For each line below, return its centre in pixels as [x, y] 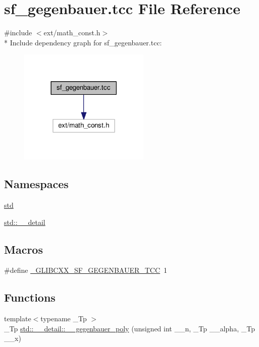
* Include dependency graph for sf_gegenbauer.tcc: [83, 42]
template [18, 319]
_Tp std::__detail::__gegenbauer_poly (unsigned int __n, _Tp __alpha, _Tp [129, 328]
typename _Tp [64, 319]
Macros [23, 249]
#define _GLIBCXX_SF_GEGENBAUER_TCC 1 [86, 270]
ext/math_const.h [72, 33]
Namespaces [36, 184]
